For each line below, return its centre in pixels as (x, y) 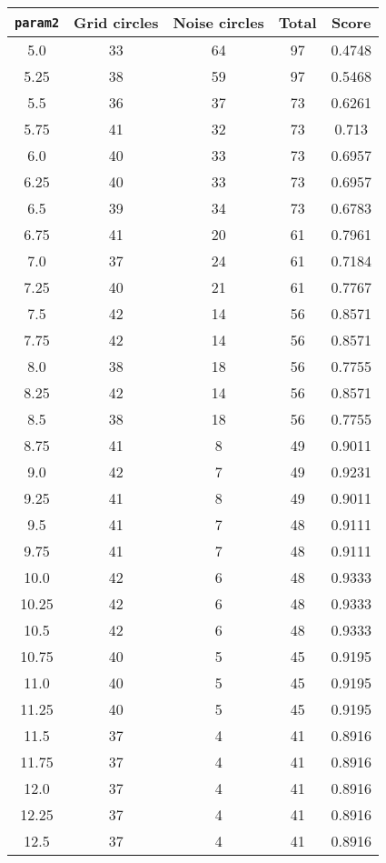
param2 (37, 22)
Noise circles (218, 22)
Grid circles (116, 22)
